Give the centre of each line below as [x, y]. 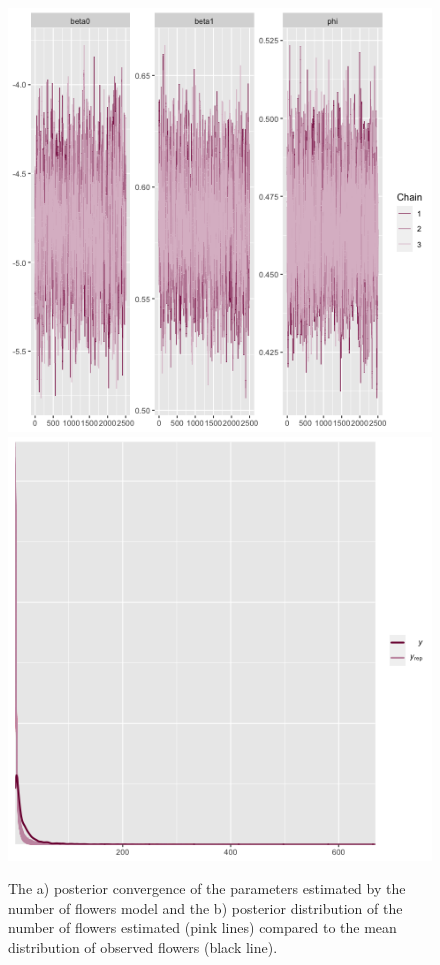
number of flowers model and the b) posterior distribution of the [205, 907]
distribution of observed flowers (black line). [143, 946]
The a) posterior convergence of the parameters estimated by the [207, 888]
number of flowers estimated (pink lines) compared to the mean [202, 927]
